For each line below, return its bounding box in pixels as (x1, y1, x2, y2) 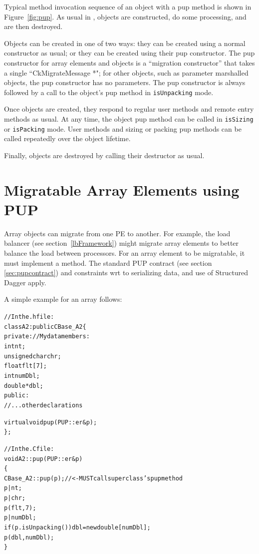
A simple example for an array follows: (4, 294, 122, 304)
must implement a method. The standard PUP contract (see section (4, 257, 212, 268)
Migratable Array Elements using (4, 179, 240, 200)
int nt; (4, 342, 25, 350)
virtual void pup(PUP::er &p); (4, 418, 97, 426)
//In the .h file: (4, 313, 54, 320)
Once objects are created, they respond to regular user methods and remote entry (4, 104, 254, 114)
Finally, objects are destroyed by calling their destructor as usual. (4, 150, 205, 160)
